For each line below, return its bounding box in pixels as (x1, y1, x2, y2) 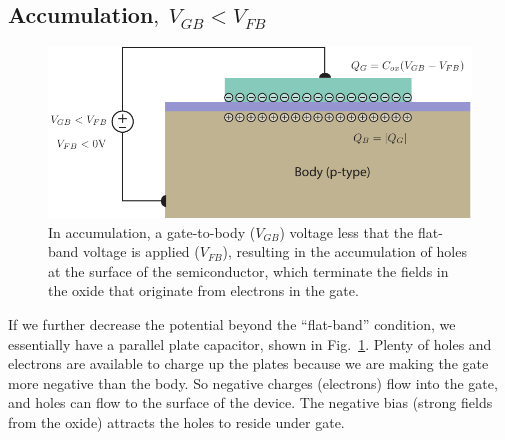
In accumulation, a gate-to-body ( (48, 221, 256, 242)
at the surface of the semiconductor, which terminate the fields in (48, 260, 449, 281)
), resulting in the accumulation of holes (222, 241, 467, 262)
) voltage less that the (279, 221, 414, 242)
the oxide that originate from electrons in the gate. (48, 280, 359, 301)
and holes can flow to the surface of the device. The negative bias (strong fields (8, 392, 493, 413)
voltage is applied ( (83, 241, 200, 262)
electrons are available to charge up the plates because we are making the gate (8, 353, 489, 374)
